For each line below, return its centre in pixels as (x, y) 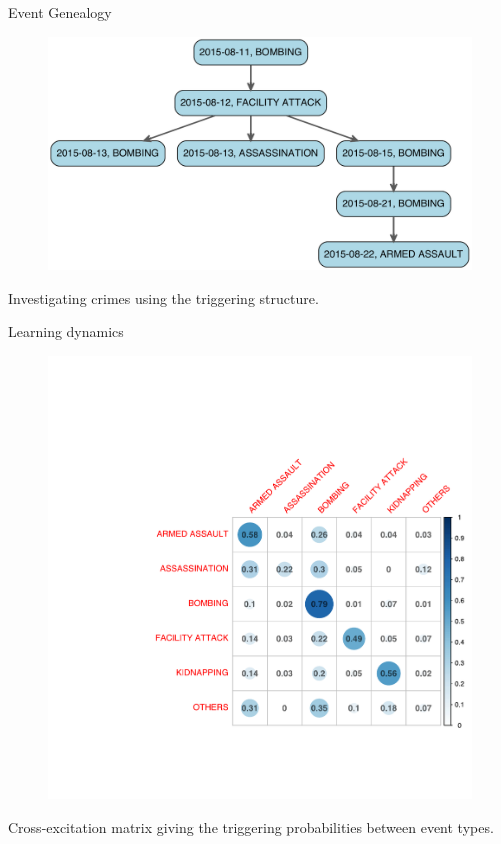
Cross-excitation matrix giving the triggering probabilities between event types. (251, 826)
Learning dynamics (66, 331)
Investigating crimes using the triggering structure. (163, 297)
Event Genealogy (60, 12)
